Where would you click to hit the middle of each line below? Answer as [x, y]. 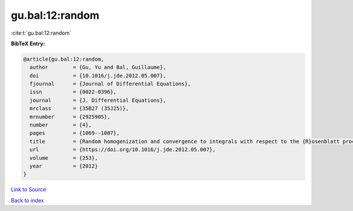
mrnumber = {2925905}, [70, 117]
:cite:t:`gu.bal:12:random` [41, 33]
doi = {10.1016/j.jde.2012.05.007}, [98, 76]
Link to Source [29, 190]
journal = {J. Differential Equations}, [98, 100]
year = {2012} [64, 166]
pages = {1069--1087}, [75, 133]
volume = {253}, [64, 158]
